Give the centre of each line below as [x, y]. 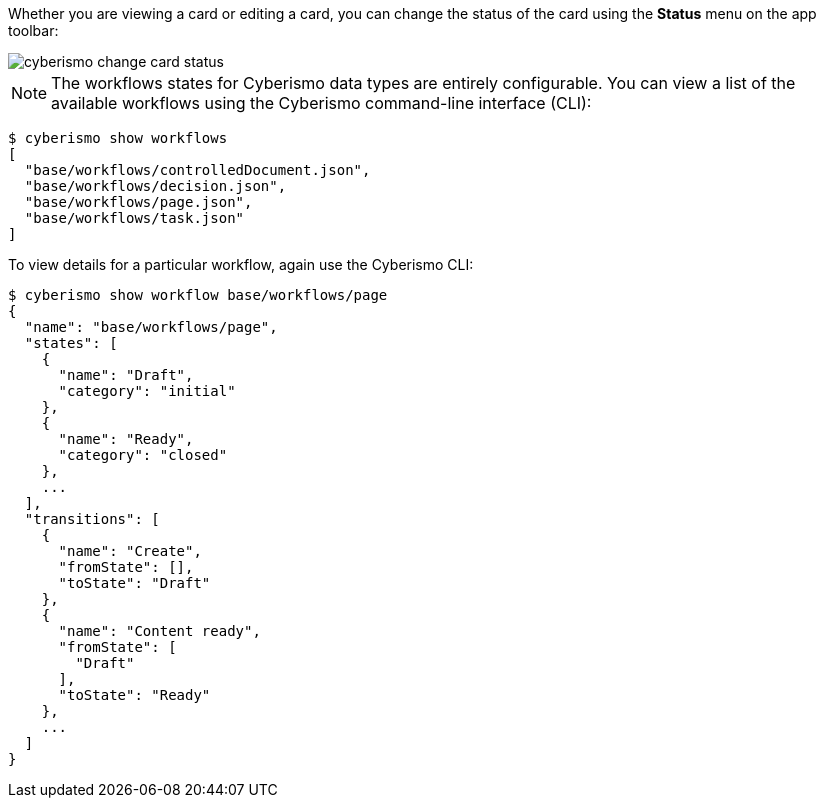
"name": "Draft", [126, 375]
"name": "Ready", [126, 439]
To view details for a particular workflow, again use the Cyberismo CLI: [241, 264]
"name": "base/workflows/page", [151, 327]
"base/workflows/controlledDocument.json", [197, 170]
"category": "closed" [143, 455]
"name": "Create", [130, 551]
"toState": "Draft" [134, 583]
